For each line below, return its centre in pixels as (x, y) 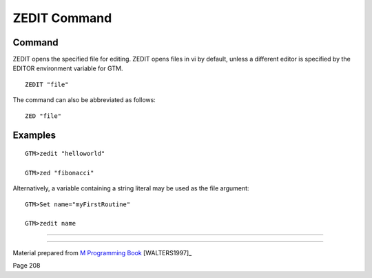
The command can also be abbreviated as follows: (84, 100)
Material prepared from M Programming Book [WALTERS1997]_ (102, 252)
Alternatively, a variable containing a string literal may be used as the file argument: (131, 188)
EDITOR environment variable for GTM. (68, 68)
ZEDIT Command (62, 18)
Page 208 (27, 266)
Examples (34, 136)
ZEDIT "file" (47, 84)
